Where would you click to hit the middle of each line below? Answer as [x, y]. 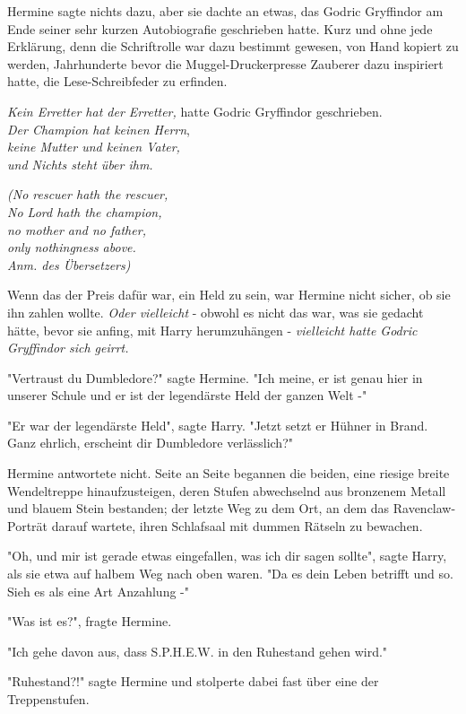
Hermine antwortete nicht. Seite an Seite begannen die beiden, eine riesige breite [229, 473]
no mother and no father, [77, 229]
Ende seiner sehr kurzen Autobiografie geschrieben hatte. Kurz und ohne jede [220, 28]
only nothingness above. [72, 247]
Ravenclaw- [424, 508]
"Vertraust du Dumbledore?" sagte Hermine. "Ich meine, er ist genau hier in [215, 377]
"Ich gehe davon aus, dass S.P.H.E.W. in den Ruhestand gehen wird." [198, 651]
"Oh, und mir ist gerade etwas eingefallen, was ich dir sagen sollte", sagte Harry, [227, 556]
